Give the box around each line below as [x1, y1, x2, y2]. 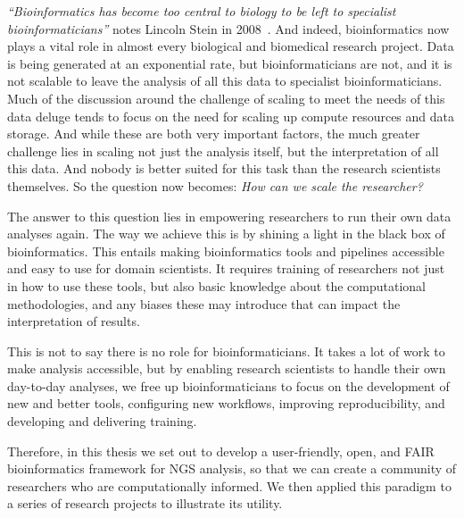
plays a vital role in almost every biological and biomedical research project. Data [7, 37, 454, 55]
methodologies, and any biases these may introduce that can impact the [7, 294, 401, 313]
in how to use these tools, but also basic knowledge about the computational [7, 276, 426, 295]
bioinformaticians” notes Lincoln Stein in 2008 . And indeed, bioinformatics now [7, 19, 450, 38]
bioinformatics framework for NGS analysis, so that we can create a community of [7, 459, 457, 478]
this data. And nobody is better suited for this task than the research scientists [7, 159, 441, 178]
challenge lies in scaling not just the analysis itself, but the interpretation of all [7, 141, 439, 160]
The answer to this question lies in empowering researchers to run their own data [7, 206, 452, 225]
